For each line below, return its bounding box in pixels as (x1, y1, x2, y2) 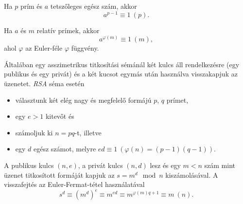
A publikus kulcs (4, 160, 54, 170)
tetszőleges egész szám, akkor (50, 1, 137, 11)
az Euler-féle (25, 43, 63, 53)
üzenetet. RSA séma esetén (4, 78, 85, 89)
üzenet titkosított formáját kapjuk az (4, 169, 115, 180)
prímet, (166, 94, 189, 105)
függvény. (71, 43, 99, 53)
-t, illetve (74, 127, 102, 137)
